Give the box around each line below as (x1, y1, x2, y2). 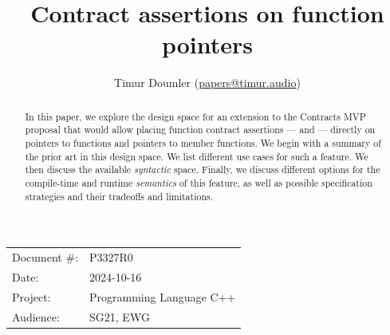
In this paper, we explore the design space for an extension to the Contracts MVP (25, 109, 366, 123)
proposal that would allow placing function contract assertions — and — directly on (25, 123, 376, 136)
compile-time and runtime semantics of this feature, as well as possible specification (25, 175, 372, 189)
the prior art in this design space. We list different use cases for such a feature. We (25, 149, 368, 163)
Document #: (12, 249, 79, 266)
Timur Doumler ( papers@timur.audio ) (114, 74, 301, 91)
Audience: (12, 308, 60, 325)
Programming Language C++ (89, 288, 236, 305)
